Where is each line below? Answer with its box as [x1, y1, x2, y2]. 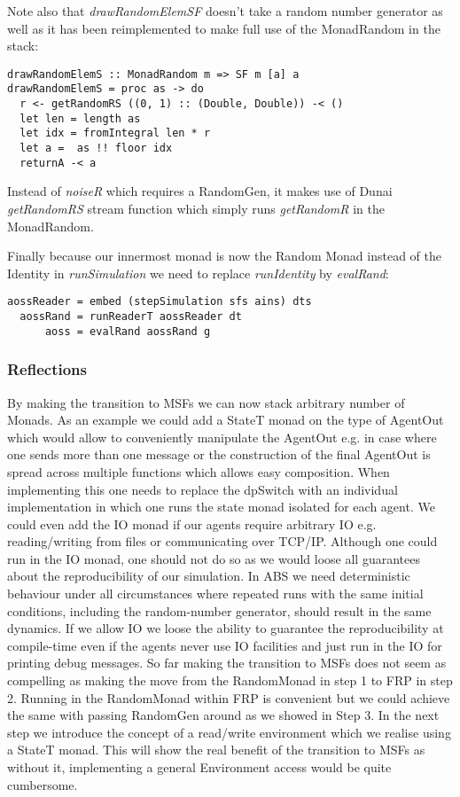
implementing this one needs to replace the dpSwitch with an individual [7, 480, 398, 498]
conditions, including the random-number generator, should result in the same [7, 601, 432, 620]
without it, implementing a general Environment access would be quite [7, 758, 392, 776]
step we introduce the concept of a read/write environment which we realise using [7, 723, 451, 741]
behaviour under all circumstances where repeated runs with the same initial [7, 584, 424, 603]
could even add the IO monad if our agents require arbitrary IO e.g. [7, 514, 377, 533]
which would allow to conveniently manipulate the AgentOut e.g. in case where [7, 427, 437, 446]
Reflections [7, 358, 87, 380]
